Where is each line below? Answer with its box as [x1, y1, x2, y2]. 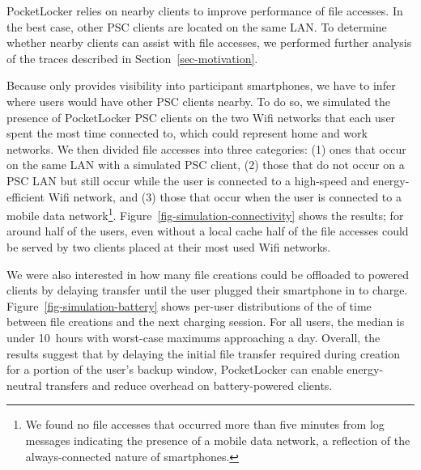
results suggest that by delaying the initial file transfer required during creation [6, 345, 401, 362]
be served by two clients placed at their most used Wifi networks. [6, 238, 331, 255]
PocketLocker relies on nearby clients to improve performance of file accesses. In [6, 2, 403, 19]
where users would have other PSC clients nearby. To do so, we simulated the [6, 92, 390, 109]
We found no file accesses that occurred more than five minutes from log [25, 416, 385, 433]
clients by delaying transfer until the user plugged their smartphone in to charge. [6, 282, 408, 299]
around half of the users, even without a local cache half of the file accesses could [6, 222, 409, 239]
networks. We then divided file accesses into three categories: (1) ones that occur [6, 140, 406, 157]
